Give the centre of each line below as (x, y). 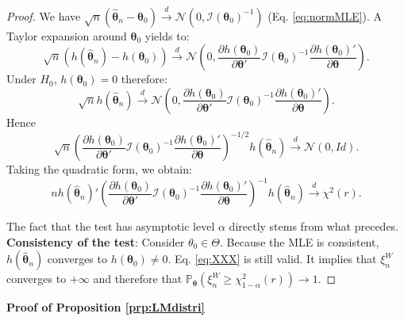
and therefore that (138, 279)
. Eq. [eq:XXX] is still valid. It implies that (272, 259)
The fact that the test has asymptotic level (111, 226)
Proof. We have (44, 15)
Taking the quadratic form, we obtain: (99, 169)
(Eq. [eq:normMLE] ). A (325, 15)
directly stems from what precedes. (314, 226)
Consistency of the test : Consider (96, 241)
